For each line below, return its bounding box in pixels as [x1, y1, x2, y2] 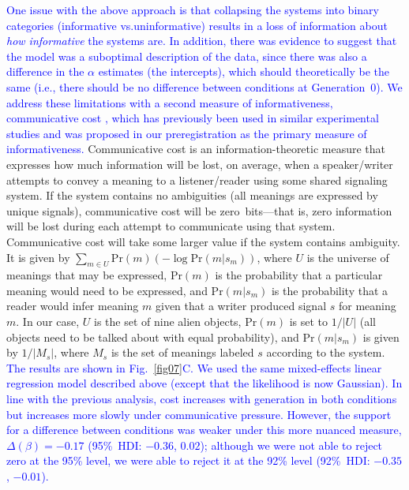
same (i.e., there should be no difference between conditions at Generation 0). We [6, 78, 403, 95]
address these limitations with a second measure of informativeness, [6, 94, 333, 110]
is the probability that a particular [215, 267, 383, 283]
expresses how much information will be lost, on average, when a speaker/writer [6, 155, 393, 172]
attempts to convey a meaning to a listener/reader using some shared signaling [6, 171, 388, 188]
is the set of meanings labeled [111, 344, 254, 361]
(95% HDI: [88, 436, 142, 453]
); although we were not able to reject [200, 436, 383, 453]
